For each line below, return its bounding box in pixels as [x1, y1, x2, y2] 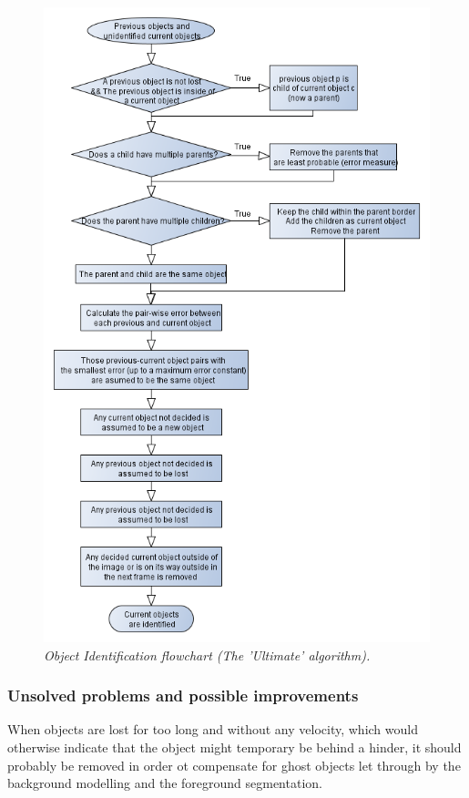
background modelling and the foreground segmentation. [7, 773, 322, 793]
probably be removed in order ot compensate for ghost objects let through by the [7, 755, 461, 774]
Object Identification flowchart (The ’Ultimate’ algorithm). [44, 645, 371, 664]
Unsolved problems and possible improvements [7, 684, 359, 707]
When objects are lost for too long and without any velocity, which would [7, 720, 418, 739]
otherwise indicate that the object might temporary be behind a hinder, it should [7, 738, 462, 757]
